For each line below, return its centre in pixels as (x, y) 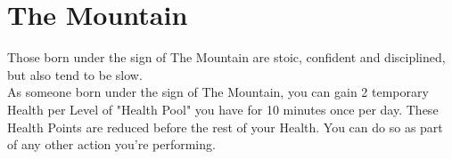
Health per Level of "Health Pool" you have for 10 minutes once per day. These (223, 109)
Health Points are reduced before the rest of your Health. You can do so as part (225, 127)
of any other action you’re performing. (111, 144)
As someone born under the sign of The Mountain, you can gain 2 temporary (218, 92)
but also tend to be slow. (75, 74)
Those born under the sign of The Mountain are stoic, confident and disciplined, (226, 57)
